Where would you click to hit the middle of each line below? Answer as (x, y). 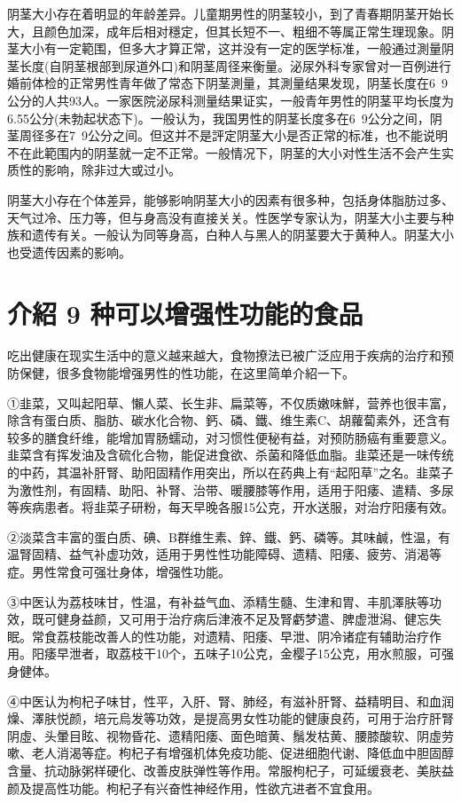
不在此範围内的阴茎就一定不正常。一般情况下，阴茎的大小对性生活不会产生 (224, 152)
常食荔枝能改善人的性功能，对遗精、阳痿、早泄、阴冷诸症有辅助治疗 (230, 636)
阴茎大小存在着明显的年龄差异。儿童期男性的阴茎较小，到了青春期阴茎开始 (224, 13)
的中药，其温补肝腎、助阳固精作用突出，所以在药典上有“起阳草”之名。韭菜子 (230, 472)
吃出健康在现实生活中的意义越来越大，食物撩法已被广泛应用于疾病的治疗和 (224, 355)
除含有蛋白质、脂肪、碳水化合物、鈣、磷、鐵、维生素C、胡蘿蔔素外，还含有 (229, 420)
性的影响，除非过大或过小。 (100, 170)
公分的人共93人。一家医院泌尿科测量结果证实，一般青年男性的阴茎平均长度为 (230, 100)
